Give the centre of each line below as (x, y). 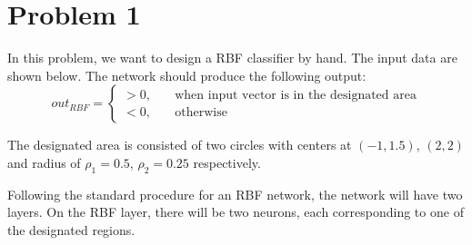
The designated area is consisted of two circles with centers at (180, 145)
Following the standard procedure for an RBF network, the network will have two (235, 194)
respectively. (227, 162)
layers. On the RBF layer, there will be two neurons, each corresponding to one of (236, 212)
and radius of (44, 162)
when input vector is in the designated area (296, 95)
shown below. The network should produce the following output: (187, 75)
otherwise (201, 112)
